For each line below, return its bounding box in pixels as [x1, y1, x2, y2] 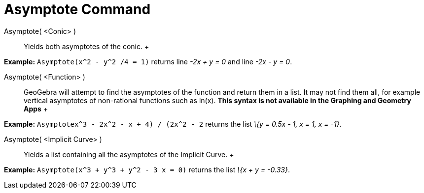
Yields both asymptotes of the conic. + [24, 42, 149, 51]
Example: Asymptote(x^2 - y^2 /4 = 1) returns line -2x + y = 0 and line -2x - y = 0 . [4, 57, 292, 66]
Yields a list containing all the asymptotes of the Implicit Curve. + [24, 150, 234, 159]
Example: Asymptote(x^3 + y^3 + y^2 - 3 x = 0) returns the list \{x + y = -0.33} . [4, 165, 290, 174]
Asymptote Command [4, 1, 151, 18]
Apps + [24, 104, 48, 113]
